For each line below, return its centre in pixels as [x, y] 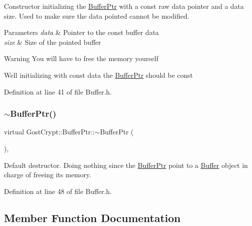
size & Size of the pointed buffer [53, 42]
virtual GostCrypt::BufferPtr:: [49, 132]
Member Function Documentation [93, 217]
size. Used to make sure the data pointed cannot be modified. [97, 16]
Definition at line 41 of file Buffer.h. [58, 91]
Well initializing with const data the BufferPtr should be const [98, 75]
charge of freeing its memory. [48, 175]
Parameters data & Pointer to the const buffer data [81, 32]
